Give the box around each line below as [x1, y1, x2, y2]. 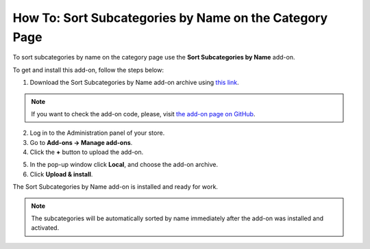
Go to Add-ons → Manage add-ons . [29, 138, 133, 146]
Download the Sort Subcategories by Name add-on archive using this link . [29, 79, 239, 87]
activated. [31, 224, 60, 232]
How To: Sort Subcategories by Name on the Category [12, 10, 328, 25]
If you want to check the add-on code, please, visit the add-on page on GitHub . [31, 109, 256, 118]
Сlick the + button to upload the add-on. [29, 148, 144, 157]
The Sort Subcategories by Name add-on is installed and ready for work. [12, 183, 219, 191]
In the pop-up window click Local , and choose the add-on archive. [29, 161, 219, 169]
